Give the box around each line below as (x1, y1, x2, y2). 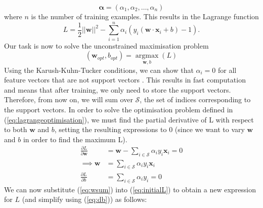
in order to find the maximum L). (23, 134, 127, 144)
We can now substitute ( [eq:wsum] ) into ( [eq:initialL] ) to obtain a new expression (4, 184, 256, 194)
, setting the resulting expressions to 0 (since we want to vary (54, 124, 245, 135)
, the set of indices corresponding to (140, 94, 251, 105)
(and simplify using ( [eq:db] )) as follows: (22, 194, 147, 204)
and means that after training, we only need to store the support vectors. (4, 84, 231, 95)
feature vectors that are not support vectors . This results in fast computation (4, 74, 246, 85)
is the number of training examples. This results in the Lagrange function (31, 11, 259, 21)
